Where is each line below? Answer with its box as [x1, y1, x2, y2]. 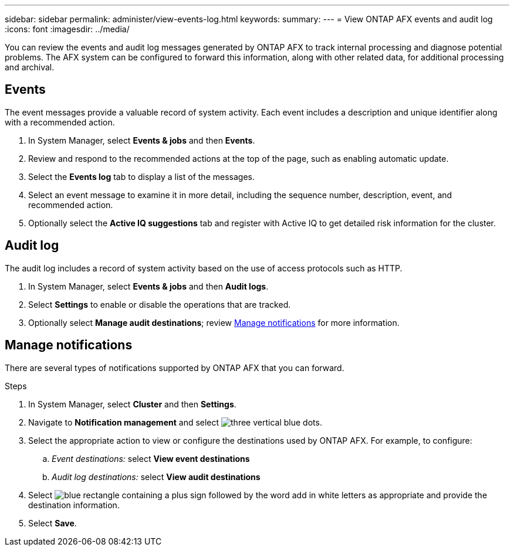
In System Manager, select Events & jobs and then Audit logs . [28, 281, 269, 291]
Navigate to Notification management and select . [28, 417, 322, 427]
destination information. [28, 499, 120, 510]
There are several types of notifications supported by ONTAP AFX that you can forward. [5, 362, 344, 373]
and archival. [5, 62, 55, 72]
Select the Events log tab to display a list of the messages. [28, 171, 255, 182]
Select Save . [28, 518, 77, 528]
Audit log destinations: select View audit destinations [52, 471, 261, 482]
